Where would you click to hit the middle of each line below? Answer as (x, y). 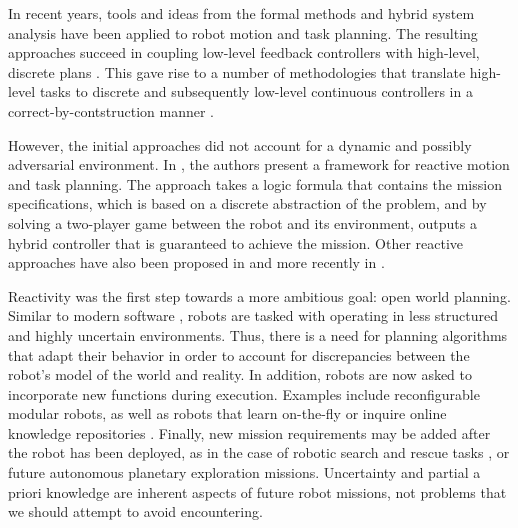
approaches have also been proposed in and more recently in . (196, 262)
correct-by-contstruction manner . (111, 110)
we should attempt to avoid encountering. (135, 511)
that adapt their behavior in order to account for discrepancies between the (239, 354)
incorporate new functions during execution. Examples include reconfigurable (244, 393)
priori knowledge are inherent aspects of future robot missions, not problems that (257, 491)
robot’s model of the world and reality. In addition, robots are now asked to (240, 374)
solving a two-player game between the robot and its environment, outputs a (242, 222)
